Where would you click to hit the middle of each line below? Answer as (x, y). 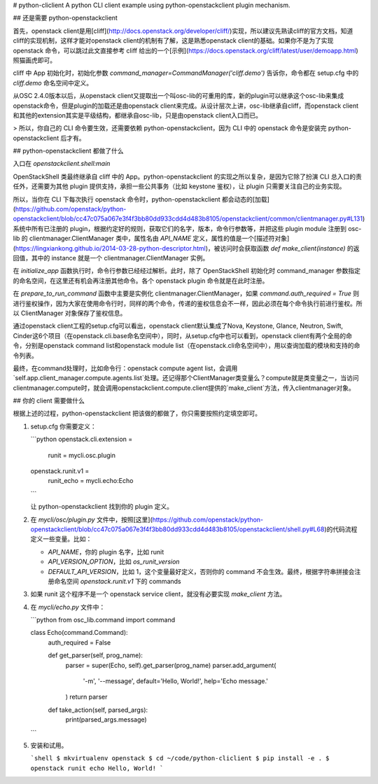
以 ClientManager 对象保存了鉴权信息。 (70, 313)
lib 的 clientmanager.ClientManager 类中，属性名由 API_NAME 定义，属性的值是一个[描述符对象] (151, 239)
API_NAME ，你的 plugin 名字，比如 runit (106, 552)
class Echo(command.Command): (79, 633)
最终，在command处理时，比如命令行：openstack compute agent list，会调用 (125, 368)
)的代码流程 (341, 529)
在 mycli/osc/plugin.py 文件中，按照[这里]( (92, 519)
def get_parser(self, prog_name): (96, 655)
